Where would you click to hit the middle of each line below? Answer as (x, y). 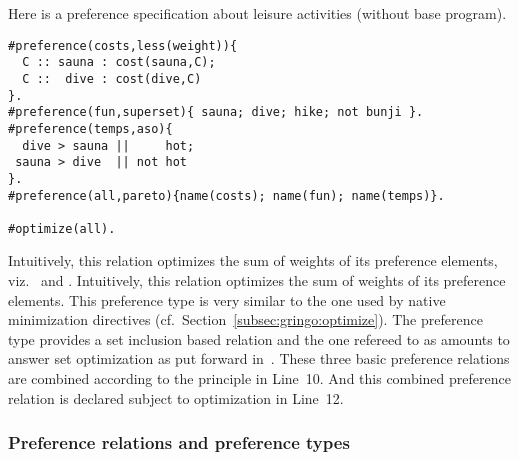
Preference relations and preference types (179, 442)
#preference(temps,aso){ (90, 128)
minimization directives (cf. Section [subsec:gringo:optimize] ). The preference (245, 319)
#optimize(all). (62, 228)
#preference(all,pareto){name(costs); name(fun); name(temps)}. (226, 195)
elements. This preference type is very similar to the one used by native (227, 299)
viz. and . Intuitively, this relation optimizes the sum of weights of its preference (257, 280)
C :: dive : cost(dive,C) (112, 78)
